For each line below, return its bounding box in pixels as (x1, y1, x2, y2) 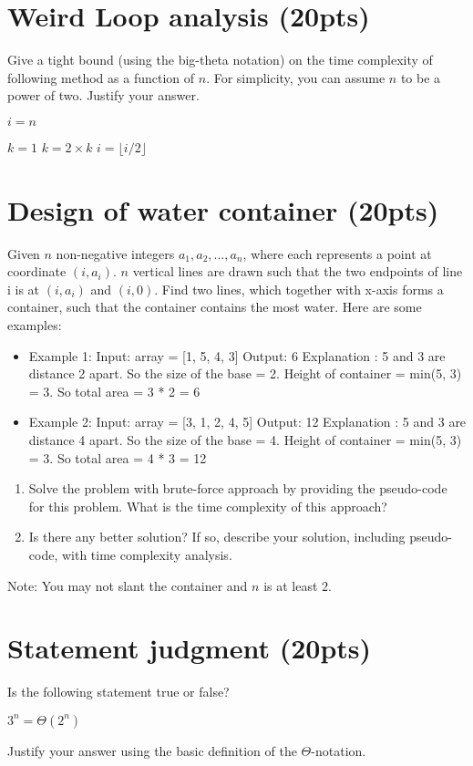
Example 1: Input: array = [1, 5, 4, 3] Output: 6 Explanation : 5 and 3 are (28, 346, 446, 365)
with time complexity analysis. (61, 544, 232, 564)
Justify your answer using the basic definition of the (7, 740, 297, 760)
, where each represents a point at (242, 243, 432, 263)
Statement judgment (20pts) (7, 629, 372, 667)
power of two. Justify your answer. (7, 86, 200, 105)
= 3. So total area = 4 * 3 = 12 (28, 448, 207, 467)
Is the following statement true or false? (7, 682, 230, 701)
